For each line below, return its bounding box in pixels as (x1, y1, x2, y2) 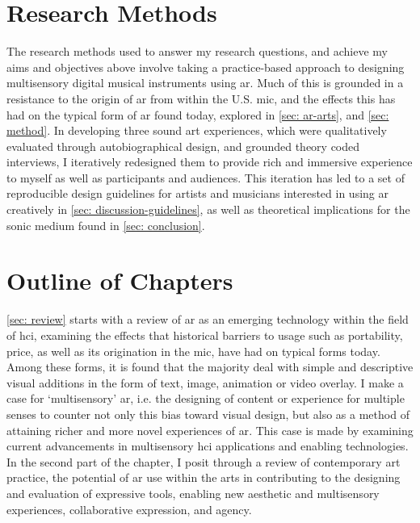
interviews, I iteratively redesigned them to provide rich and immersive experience (6, 153, 413, 170)
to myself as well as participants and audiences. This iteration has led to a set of (6, 169, 405, 186)
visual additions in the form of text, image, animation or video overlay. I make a (6, 374, 404, 391)
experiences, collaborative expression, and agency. (6, 500, 252, 517)
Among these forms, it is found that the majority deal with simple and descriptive (6, 358, 414, 375)
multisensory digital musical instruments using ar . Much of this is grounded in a (6, 74, 404, 91)
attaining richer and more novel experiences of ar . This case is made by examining (6, 421, 414, 438)
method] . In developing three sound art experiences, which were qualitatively (6, 122, 387, 139)
